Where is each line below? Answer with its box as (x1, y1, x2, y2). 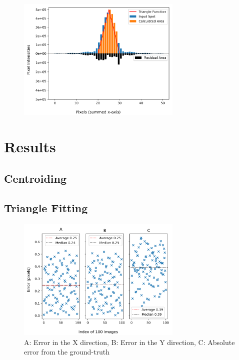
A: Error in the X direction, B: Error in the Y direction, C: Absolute (24, 337, 235, 347)
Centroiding (4, 170, 66, 186)
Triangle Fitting (4, 200, 88, 215)
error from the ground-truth (24, 347, 109, 357)
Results (4, 136, 56, 157)
